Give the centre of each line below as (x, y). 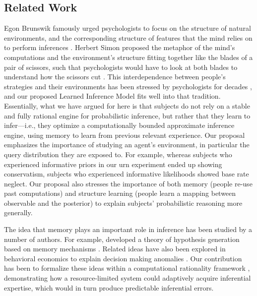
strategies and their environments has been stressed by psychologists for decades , (128, 86)
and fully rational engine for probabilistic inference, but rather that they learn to (127, 115)
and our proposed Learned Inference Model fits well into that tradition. (112, 96)
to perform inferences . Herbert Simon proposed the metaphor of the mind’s (120, 47)
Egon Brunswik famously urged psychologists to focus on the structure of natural (128, 28)
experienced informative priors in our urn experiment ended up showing (113, 164)
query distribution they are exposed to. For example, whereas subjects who (118, 154)
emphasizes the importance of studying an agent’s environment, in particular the (127, 145)
